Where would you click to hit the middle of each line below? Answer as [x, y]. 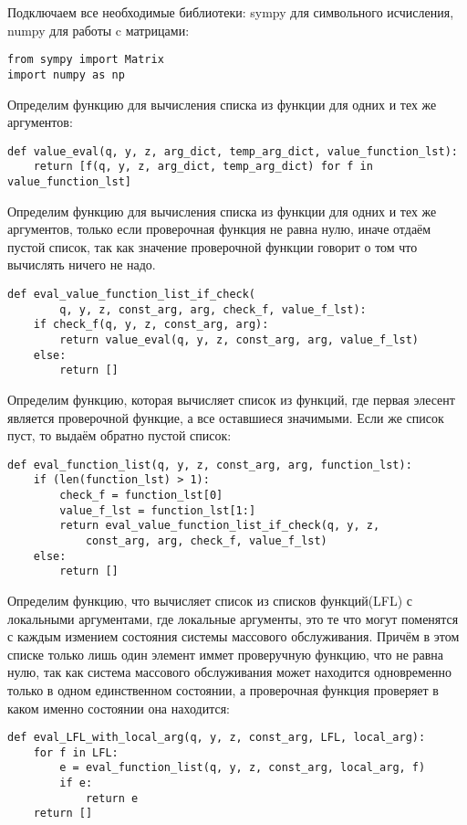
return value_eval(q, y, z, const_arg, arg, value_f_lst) [239, 340]
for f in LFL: [76, 752]
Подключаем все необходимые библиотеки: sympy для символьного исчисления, [231, 12]
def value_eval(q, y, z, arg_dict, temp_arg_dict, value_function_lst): [233, 151]
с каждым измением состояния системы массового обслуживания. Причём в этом [233, 636]
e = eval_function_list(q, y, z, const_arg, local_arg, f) [243, 768]
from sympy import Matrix [86, 60]
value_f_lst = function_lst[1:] [158, 510]
